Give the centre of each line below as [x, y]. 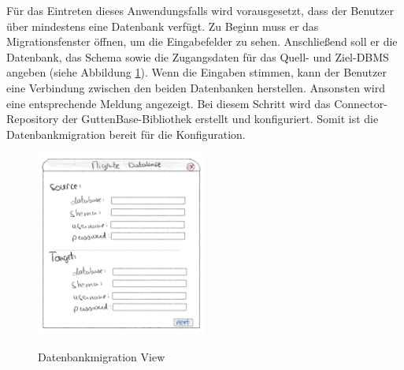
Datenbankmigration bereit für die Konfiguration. [126, 134]
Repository [33, 119]
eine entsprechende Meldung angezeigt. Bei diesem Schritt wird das [169, 103]
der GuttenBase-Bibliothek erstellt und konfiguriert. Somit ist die [221, 119]
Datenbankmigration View [102, 356]
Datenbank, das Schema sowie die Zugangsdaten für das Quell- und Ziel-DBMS [198, 56]
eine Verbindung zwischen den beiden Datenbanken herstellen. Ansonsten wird [196, 87]
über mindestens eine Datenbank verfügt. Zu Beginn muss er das [163, 26]
